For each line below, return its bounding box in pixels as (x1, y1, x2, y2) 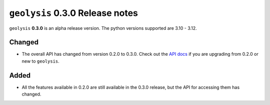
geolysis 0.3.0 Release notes (9, 7, 138, 18)
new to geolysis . (21, 58, 59, 64)
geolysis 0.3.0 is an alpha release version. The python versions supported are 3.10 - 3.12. (9, 25, 197, 31)
